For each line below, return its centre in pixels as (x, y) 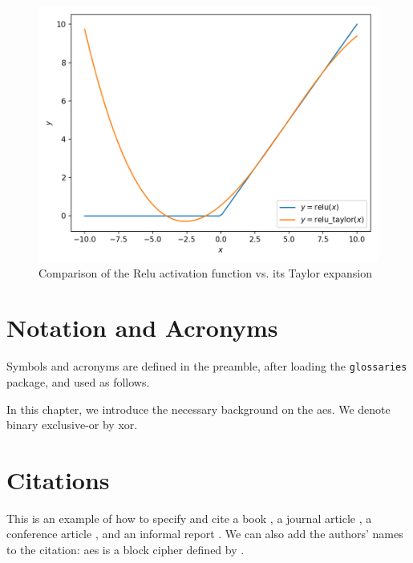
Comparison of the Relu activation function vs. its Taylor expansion (205, 272)
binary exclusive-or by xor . (72, 425)
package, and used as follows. (78, 381)
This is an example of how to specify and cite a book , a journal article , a (189, 518)
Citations (58, 479)
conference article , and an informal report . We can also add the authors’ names (205, 534)
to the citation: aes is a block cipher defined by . (126, 550)
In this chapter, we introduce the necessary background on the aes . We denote (198, 409)
